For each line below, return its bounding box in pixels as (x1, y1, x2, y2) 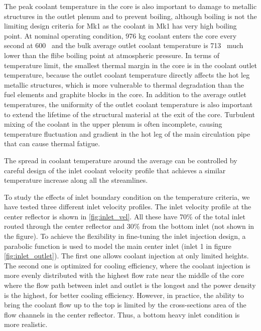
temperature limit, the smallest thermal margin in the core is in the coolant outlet (4, 60, 257, 70)
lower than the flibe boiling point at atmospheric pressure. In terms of (4, 50, 220, 60)
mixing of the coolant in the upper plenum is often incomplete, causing (4, 119, 222, 129)
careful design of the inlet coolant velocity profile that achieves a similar (4, 165, 226, 175)
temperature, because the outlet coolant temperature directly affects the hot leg (4, 70, 250, 80)
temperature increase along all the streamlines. (4, 175, 148, 185)
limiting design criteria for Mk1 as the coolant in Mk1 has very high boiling (4, 21, 237, 31)
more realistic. (4, 319, 48, 329)
